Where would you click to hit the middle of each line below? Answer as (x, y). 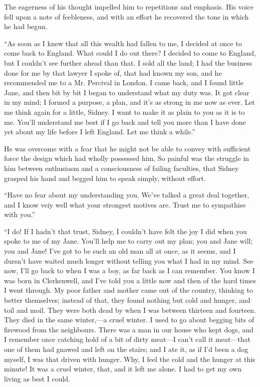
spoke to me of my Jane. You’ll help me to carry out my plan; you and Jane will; (128, 241)
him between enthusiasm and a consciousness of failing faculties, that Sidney (121, 168)
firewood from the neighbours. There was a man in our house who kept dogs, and (129, 329)
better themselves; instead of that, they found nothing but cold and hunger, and (127, 300)
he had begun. (26, 26)
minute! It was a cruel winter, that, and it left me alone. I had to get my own (123, 369)
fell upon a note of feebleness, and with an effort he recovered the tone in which (126, 16)
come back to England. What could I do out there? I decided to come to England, (130, 53)
